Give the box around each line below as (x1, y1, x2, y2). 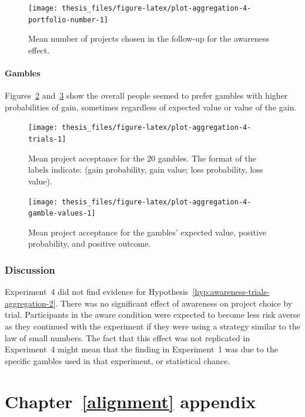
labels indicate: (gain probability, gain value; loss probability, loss (28, 163, 263, 176)
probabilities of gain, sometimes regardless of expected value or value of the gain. (5, 100, 297, 113)
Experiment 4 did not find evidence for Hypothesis (5, 285, 189, 298)
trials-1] (28, 135, 66, 144)
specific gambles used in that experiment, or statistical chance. (5, 354, 230, 366)
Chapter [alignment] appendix (5, 389, 256, 413)
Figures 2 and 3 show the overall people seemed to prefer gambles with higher (5, 89, 288, 102)
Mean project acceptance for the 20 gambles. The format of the (28, 152, 256, 164)
